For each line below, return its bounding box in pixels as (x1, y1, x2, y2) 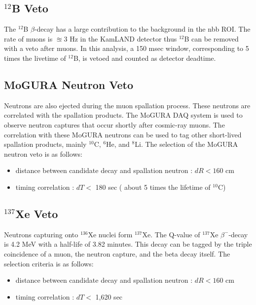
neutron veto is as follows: (4, 148, 82, 159)
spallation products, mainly (4, 139, 87, 149)
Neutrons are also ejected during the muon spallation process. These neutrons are (4, 100, 251, 110)
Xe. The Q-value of (142, 229, 200, 239)
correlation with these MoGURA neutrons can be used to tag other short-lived (4, 129, 242, 139)
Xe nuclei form (88, 229, 133, 239)
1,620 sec (95, 291, 123, 302)
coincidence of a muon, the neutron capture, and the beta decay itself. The (4, 248, 230, 259)
